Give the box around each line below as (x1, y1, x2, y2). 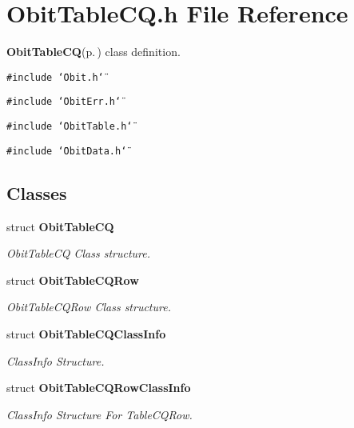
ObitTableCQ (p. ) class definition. (6, 43, 181, 60)
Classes (6, 180, 67, 205)
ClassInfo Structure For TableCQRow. (6, 406, 193, 422)
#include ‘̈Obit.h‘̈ (6, 71, 104, 83)
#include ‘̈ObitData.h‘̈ (6, 145, 127, 157)
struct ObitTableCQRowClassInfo (6, 379, 191, 396)
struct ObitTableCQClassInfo (6, 325, 166, 342)
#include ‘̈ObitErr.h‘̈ (6, 96, 121, 108)
